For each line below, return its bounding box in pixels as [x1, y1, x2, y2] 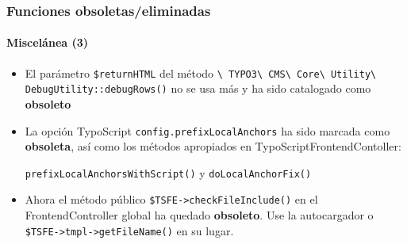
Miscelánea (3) [6, 34, 89, 51]
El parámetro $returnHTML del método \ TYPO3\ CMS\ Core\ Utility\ [25, 64, 377, 81]
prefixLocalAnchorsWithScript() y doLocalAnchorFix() [25, 164, 312, 181]
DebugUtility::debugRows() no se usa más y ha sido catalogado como [25, 80, 371, 97]
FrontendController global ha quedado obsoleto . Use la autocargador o [25, 207, 374, 223]
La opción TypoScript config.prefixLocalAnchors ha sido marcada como [25, 122, 390, 139]
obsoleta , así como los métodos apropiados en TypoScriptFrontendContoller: [25, 138, 401, 154]
